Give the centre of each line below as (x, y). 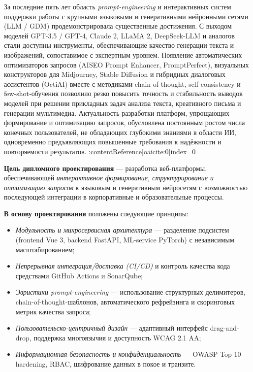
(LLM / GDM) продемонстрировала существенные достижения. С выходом (118, 26)
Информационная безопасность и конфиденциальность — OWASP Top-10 (128, 354)
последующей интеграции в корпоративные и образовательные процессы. (114, 197)
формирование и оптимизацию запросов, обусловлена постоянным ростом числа (125, 122)
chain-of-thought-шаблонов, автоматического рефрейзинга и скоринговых (125, 302)
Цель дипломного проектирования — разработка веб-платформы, (106, 168)
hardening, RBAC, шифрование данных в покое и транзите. (106, 364)
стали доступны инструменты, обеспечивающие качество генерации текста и (119, 45)
